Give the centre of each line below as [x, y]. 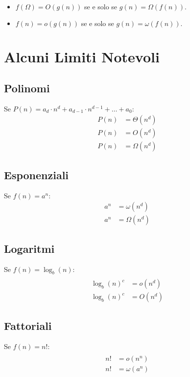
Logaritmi [29, 248]
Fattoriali [28, 325]
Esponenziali [36, 175]
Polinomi [27, 88]
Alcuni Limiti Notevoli [82, 57]
